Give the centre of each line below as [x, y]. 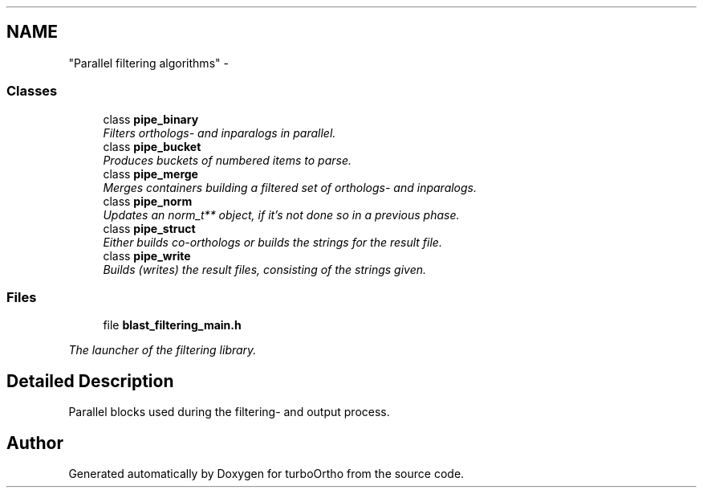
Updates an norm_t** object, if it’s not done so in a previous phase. [281, 214]
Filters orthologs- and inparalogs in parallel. [219, 133]
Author [35, 443]
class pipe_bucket [152, 146]
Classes [32, 91]
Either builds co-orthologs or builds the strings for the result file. [272, 242]
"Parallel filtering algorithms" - [148, 63]
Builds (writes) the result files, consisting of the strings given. [265, 269]
